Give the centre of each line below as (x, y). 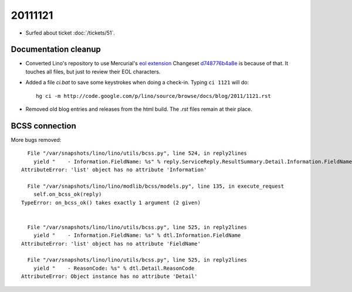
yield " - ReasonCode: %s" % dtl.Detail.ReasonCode (114, 268)
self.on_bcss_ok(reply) (67, 194)
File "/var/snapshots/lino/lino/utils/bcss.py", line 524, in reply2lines (137, 153)
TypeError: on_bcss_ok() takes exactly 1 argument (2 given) (111, 203)
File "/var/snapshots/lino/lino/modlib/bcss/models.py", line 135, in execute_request (156, 186)
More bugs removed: (36, 140)
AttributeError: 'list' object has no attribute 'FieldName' (111, 244)
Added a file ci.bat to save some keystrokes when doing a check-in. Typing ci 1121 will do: (137, 83)
